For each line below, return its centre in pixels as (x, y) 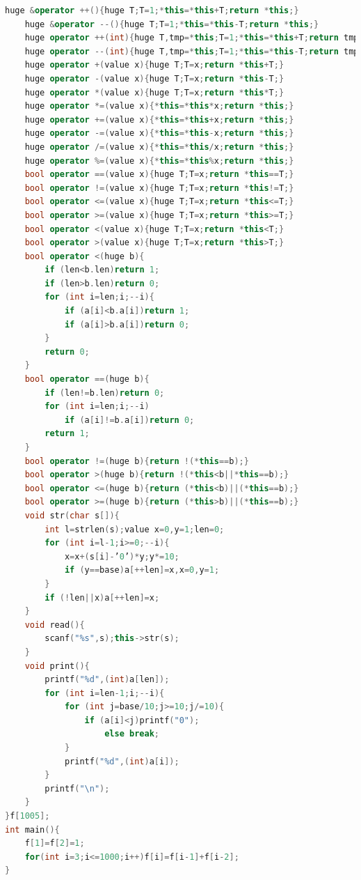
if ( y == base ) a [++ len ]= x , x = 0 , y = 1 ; (142, 570)
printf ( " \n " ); (77, 788)
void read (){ (55, 625)
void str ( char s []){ (72, 515)
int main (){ (32, 829)
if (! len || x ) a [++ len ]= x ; (102, 597)
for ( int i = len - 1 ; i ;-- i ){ (105, 693)
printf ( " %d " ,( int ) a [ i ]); (122, 761)
